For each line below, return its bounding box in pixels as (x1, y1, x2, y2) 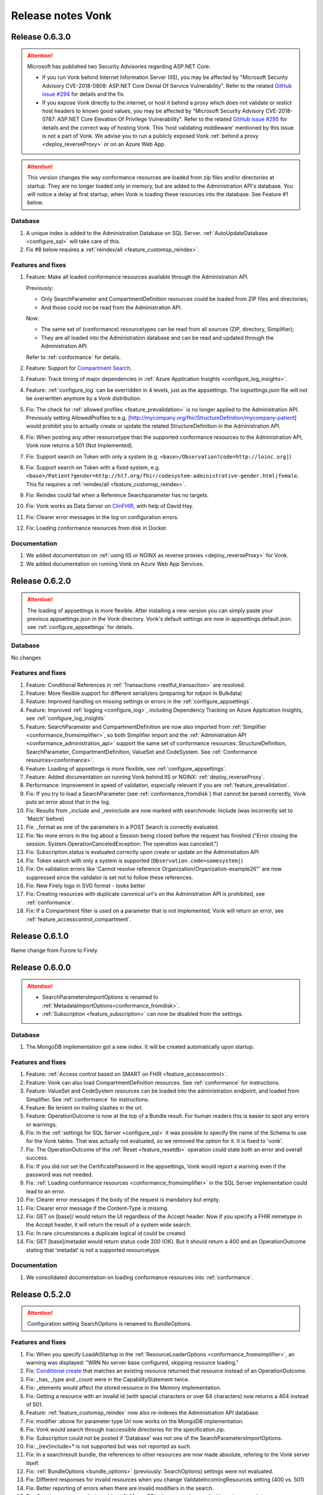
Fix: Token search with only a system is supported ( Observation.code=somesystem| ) (26, 857, 243, 864)
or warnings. (26, 1121, 57, 1128)
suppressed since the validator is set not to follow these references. (26, 874, 194, 881)
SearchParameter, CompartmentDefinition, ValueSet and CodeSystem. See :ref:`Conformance (26, 748, 257, 755)
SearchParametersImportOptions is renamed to (42, 993, 159, 1001)
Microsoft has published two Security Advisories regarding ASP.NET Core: (27, 63, 211, 70)
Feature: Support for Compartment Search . (26, 365, 132, 371)
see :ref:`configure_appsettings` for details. (27, 624, 134, 631)
